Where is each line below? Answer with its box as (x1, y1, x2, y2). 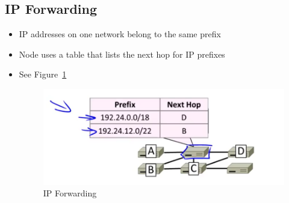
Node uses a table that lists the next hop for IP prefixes (19, 47, 225, 60)
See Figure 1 (19, 68, 67, 80)
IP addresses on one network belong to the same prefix (19, 28, 221, 40)
